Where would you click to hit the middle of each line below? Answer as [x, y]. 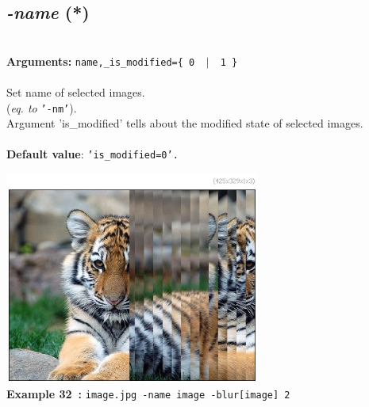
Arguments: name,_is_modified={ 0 [101, 61]
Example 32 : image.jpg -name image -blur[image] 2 [148, 394]
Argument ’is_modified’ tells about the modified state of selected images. [185, 123]
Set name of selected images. [76, 92]
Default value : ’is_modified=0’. [92, 154]
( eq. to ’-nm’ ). [42, 107]
